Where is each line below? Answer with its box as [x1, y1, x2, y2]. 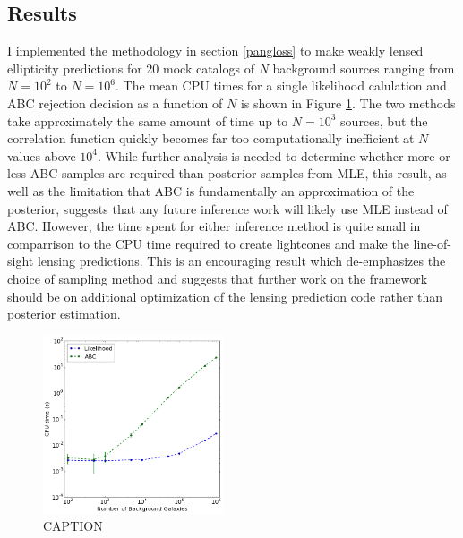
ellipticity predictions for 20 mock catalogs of [7, 58, 254, 77]
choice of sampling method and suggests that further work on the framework [7, 269, 428, 287]
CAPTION [43, 517, 103, 535]
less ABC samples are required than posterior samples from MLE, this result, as [7, 164, 447, 183]
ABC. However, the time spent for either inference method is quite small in [7, 217, 421, 235]
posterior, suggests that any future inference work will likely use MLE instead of [7, 199, 448, 218]
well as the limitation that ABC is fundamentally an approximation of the [7, 181, 415, 200]
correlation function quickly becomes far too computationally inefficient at [7, 129, 415, 148]
